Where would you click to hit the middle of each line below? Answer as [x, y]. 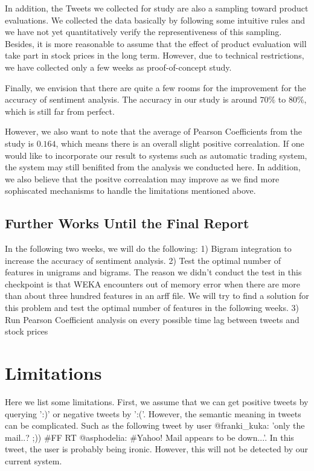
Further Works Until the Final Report [127, 223]
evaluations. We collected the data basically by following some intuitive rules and [155, 20]
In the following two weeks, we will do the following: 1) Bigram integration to [148, 248]
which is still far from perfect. [60, 111]
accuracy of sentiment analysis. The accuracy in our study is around [131, 99]
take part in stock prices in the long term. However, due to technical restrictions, [155, 55]
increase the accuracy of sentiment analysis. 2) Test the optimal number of [143, 260]
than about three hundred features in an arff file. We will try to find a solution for [157, 296]
